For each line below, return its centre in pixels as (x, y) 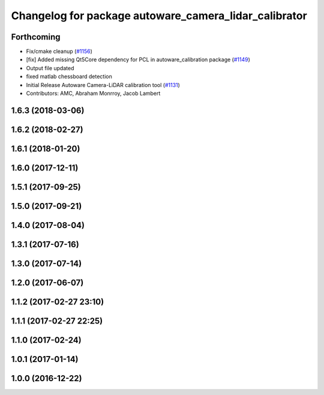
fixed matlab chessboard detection (69, 77)
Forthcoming (36, 37)
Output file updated (50, 68)
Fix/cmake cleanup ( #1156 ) (59, 52)
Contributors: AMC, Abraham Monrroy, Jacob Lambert (93, 94)
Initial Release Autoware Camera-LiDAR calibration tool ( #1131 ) (103, 85)
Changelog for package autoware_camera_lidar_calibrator (159, 16)
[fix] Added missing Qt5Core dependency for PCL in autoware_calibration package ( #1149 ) (138, 59)
